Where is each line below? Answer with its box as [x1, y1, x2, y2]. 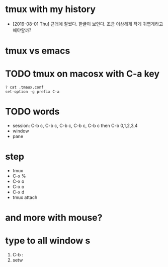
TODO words [5, 106, 60, 117]
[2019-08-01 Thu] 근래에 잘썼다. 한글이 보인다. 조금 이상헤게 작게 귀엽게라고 [12, 21, 163, 27]
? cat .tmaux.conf [5, 85, 44, 90]
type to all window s [5, 235, 91, 246]
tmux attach [12, 194, 38, 200]
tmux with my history [5, 4, 96, 15]
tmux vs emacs [5, 45, 70, 56]
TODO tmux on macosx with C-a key [5, 68, 160, 80]
